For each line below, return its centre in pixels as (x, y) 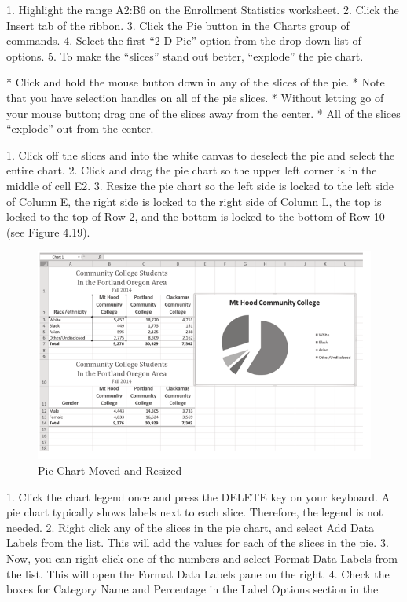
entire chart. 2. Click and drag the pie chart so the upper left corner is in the (192, 170)
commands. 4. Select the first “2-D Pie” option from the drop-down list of (184, 40)
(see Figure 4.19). (48, 231)
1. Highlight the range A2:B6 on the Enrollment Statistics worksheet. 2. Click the (203, 9)
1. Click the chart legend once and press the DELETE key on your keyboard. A (198, 496)
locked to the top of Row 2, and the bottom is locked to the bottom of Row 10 (196, 217)
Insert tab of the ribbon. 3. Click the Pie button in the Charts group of (178, 25)
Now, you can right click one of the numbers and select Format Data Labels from (202, 558)
